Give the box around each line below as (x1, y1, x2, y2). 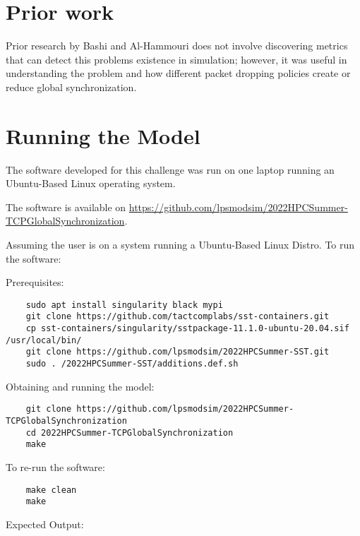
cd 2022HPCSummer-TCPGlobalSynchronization (25, 427, 234, 438)
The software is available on (6, 199, 126, 214)
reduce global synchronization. (6, 79, 137, 94)
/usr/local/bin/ (6, 335, 82, 345)
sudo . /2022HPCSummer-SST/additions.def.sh (25, 359, 239, 369)
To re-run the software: (6, 459, 105, 474)
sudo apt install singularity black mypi (25, 299, 223, 310)
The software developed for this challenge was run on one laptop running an (6, 162, 335, 177)
